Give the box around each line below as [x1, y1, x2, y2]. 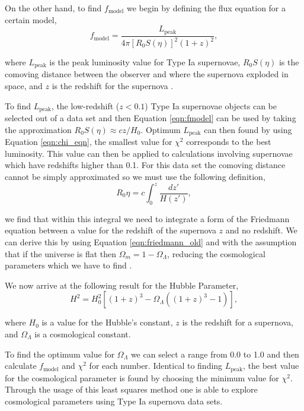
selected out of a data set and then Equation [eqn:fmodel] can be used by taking [5, 112, 296, 124]
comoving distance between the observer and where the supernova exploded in [5, 68, 289, 80]
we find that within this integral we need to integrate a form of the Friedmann [5, 212, 290, 225]
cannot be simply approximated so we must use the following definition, [5, 170, 265, 182]
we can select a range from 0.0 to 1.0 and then [130, 347, 299, 360]
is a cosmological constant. [34, 327, 131, 340]
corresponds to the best [186, 135, 271, 148]
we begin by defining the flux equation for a [126, 2, 286, 14]
